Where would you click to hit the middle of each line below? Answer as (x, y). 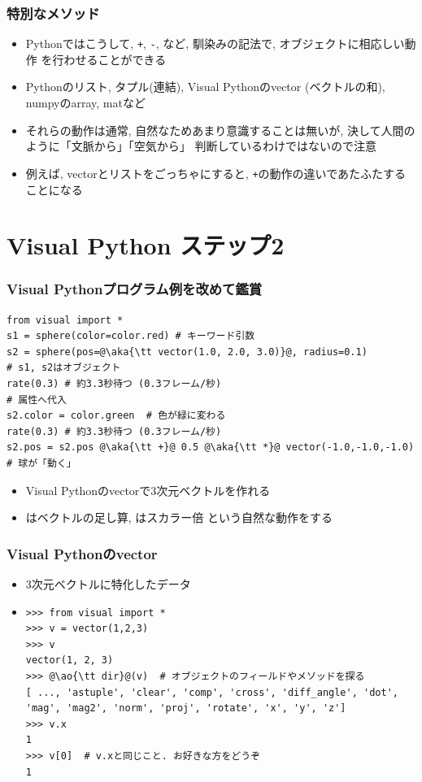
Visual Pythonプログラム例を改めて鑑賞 (135, 289)
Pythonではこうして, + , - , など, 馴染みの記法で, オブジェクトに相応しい (215, 43)
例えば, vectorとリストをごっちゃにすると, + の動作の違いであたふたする (216, 173)
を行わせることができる (104, 59)
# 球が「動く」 (41, 464)
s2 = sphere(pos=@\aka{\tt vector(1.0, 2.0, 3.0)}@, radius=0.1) (187, 352)
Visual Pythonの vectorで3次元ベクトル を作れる (148, 490)
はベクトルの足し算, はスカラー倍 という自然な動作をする (179, 517)
